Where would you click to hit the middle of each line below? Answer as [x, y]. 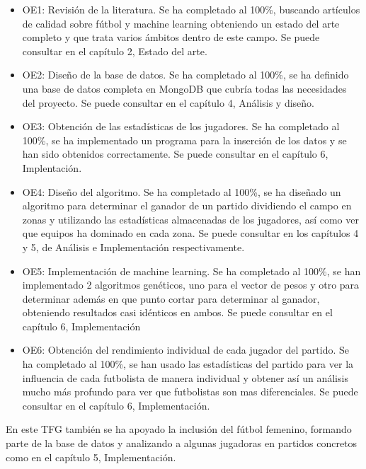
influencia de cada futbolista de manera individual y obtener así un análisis [185, 377]
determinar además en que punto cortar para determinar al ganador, [171, 298]
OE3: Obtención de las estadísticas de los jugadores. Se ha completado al [181, 126]
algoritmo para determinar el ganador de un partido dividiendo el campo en [187, 205]
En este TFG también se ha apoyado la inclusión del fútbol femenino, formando [179, 429]
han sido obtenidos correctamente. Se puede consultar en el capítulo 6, [175, 154]
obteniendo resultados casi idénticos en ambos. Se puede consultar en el [177, 312]
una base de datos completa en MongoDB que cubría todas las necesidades [184, 88]
